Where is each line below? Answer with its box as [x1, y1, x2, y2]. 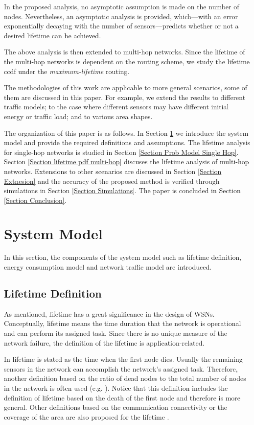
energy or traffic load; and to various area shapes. [4, 111, 153, 121]
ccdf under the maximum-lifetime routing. [4, 66, 130, 76]
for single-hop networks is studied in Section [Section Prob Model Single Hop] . [4, 147, 239, 157]
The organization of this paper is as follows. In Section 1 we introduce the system [4, 127, 249, 138]
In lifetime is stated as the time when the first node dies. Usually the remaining [4, 354, 243, 364]
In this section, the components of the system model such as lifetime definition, [4, 252, 242, 262]
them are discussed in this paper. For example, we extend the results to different [4, 92, 246, 102]
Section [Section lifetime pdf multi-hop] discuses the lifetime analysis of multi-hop [4, 156, 249, 167]
